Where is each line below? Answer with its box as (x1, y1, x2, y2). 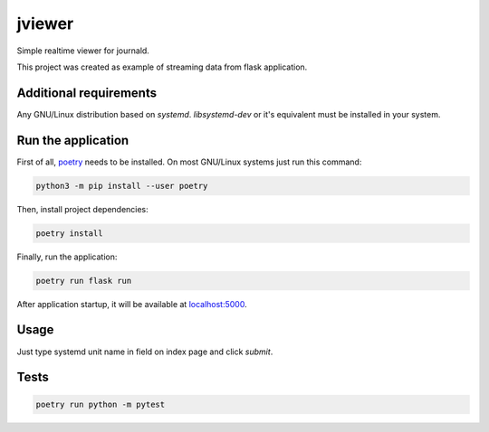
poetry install (35, 228, 103, 239)
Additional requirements (16, 85, 158, 100)
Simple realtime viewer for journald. (16, 45, 149, 56)
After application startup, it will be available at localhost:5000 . (16, 298, 248, 309)
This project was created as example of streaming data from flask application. (16, 61, 308, 72)
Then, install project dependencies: (16, 203, 149, 214)
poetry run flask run (35, 276, 132, 286)
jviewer (16, 14, 74, 33)
